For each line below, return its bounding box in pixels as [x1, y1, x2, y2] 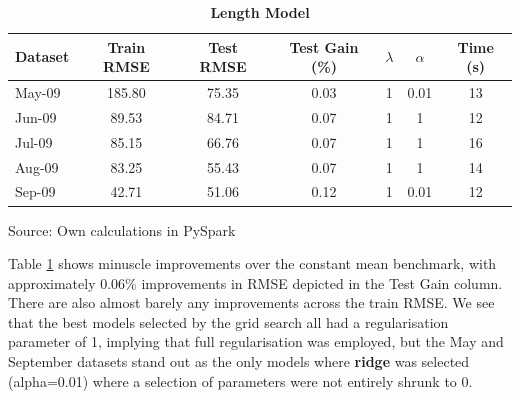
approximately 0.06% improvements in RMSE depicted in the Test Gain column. [8, 272, 503, 293]
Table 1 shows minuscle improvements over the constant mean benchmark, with [8, 253, 497, 274]
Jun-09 [15, 106, 57, 127]
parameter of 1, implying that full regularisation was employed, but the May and [8, 331, 504, 352]
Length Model [210, 2, 310, 22]
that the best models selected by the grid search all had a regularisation [8, 311, 449, 332]
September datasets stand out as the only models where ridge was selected [8, 351, 470, 372]
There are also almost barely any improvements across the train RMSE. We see [8, 292, 495, 313]
